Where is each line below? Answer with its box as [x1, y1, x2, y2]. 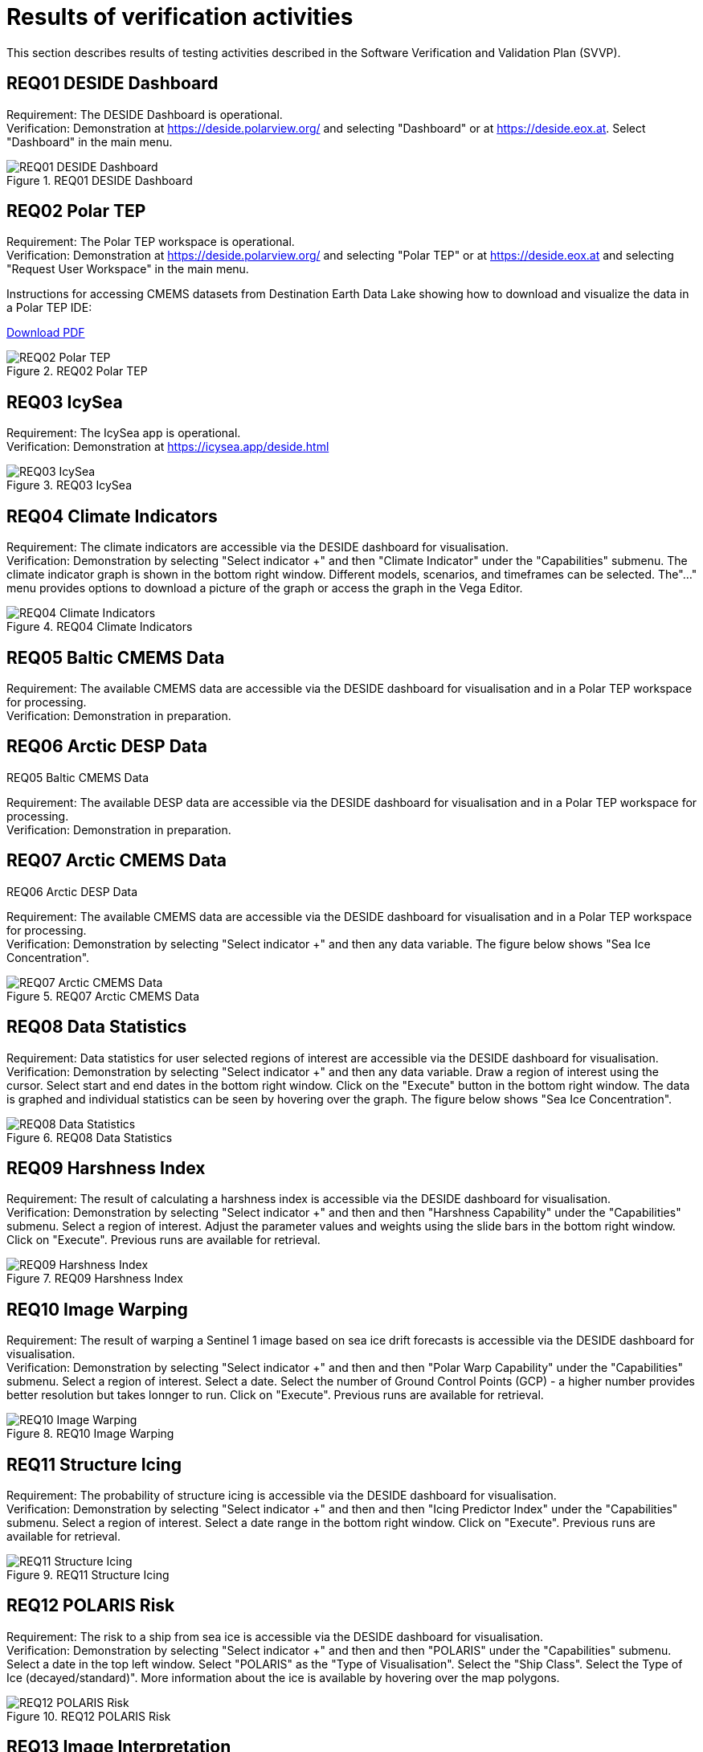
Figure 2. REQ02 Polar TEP [6, 364, 148, 379]
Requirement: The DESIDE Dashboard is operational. [6, 107, 283, 121]
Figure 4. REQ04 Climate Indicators [6, 620, 193, 634]
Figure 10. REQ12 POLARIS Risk [6, 1709, 171, 1723]
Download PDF [6, 325, 85, 340]
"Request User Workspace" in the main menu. [6, 262, 249, 276]
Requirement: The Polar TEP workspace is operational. [6, 235, 295, 249]
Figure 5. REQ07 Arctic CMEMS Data [6, 989, 200, 1003]
